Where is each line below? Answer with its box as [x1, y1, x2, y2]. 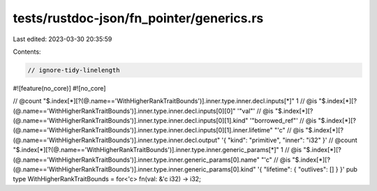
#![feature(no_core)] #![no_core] [13, 84, 106, 92]
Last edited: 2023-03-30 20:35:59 [13, 35, 112, 43]
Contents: [13, 47, 41, 56]
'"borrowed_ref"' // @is [249, 116, 317, 125]
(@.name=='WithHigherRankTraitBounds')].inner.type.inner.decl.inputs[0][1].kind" [13, 116, 249, 125]
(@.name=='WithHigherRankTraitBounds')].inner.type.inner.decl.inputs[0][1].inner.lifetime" [13, 126, 274, 135]
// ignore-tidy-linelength [27, 66, 120, 74]
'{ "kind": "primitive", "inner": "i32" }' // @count [221, 136, 357, 144]
